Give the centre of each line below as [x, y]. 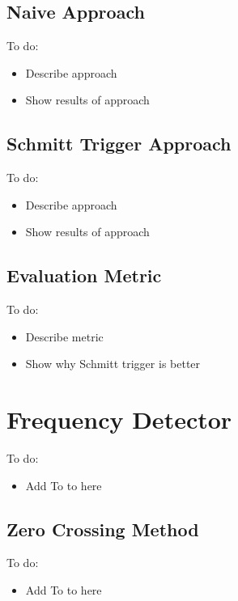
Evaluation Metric [84, 275]
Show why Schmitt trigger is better [113, 364]
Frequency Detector [119, 419]
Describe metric [64, 336]
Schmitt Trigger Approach [119, 144]
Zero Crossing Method [103, 529]
